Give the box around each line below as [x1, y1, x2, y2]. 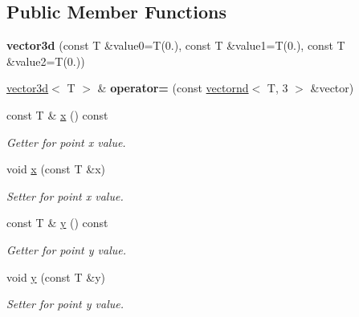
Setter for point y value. [6, 295, 124, 312]
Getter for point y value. [6, 241, 126, 258]
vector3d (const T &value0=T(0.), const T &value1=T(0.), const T [6, 37, 345, 54]
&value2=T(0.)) [6, 52, 85, 69]
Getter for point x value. [6, 133, 126, 150]
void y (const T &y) [6, 268, 105, 285]
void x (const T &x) [6, 161, 105, 177]
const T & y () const [6, 214, 108, 231]
